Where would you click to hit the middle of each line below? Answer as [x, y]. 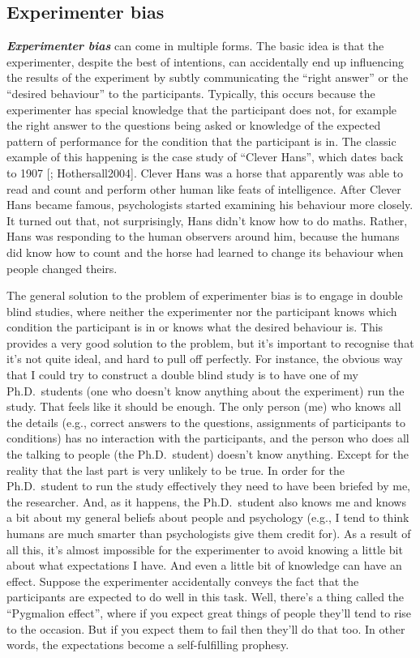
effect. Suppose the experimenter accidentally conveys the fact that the [183, 581]
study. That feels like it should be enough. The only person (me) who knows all [204, 406]
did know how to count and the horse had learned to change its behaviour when [205, 252]
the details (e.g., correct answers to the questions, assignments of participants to [206, 422]
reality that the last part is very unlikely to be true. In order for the [176, 470]
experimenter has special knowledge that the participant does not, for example [202, 109]
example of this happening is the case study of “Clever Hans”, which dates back [205, 157]
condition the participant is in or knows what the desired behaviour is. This [195, 327]
